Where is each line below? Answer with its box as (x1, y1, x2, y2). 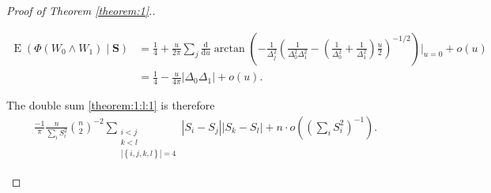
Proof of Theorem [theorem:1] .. (6, 2, 156, 18)
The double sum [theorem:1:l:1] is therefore (6, 97, 215, 113)
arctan (213, 43, 245, 54)
